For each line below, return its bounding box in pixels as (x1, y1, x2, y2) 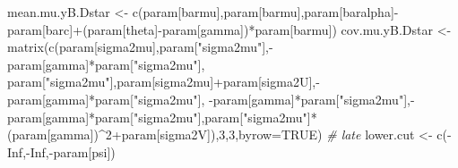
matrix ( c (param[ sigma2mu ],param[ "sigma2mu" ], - (7, 38, 273, 56)
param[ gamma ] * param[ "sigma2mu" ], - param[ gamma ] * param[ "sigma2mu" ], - (7, 89, 415, 108)
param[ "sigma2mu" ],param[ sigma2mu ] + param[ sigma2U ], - (7, 72, 320, 91)
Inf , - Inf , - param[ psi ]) (7, 142, 116, 161)
